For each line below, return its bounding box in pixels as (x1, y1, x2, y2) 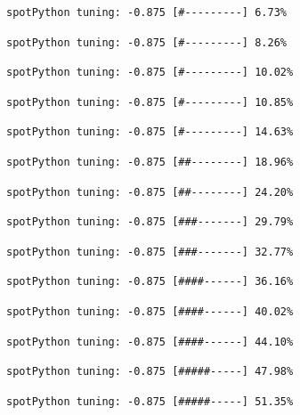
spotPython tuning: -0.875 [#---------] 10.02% (6, 66, 294, 79)
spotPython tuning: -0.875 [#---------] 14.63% (6, 126, 294, 139)
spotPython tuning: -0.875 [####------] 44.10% (6, 335, 294, 348)
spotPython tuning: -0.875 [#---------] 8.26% (6, 36, 287, 49)
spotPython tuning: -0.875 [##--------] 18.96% (6, 155, 294, 168)
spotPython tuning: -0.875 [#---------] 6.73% (6, 6, 287, 19)
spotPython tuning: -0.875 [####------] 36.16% (6, 275, 294, 289)
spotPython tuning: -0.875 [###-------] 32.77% (6, 245, 294, 258)
